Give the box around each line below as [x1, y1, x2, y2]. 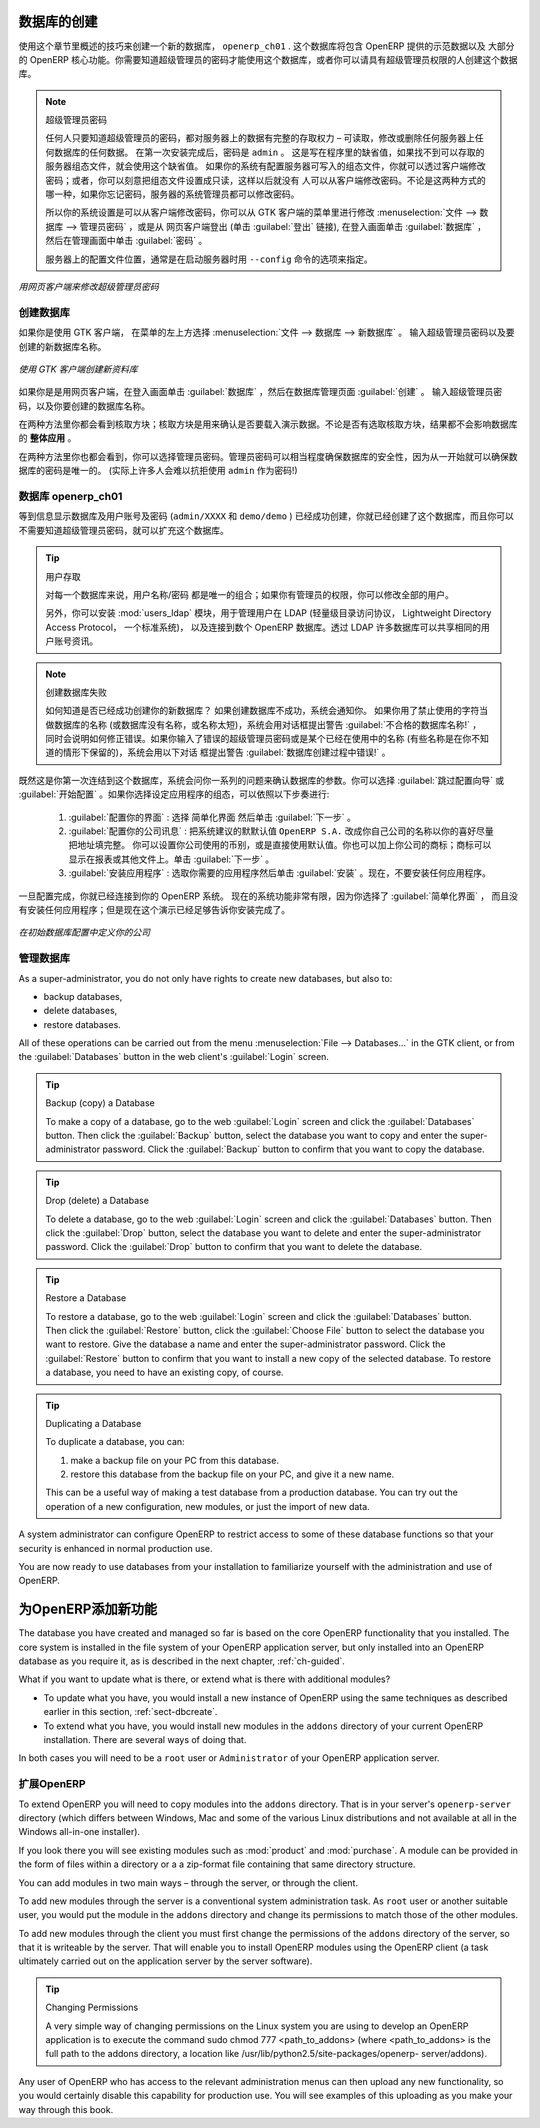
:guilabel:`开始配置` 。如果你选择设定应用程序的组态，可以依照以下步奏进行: [18, 788, 330, 800]
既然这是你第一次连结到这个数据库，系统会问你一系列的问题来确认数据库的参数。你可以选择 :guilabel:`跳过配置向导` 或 [18, 774, 505, 786]
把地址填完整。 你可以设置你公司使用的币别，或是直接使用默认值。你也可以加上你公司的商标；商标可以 [68, 839, 492, 851]
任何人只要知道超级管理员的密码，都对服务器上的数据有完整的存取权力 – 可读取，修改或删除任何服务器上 [45, 132, 475, 144]
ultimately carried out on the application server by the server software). [18, 1955, 313, 1967]
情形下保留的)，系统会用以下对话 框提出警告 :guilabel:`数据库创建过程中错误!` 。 [62, 746, 391, 759]
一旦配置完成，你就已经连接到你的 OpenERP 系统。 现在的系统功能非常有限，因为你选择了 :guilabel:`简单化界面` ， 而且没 [18, 890, 519, 902]
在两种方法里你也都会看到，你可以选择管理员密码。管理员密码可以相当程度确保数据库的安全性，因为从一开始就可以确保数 [18, 450, 518, 462]
